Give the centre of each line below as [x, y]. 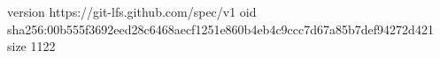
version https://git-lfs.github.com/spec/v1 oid [132, 11]
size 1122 [31, 46]
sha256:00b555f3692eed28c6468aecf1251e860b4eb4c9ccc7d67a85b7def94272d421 [220, 29]
